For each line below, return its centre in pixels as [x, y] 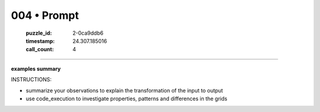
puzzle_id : [39, 33]
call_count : [40, 50]
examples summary [36, 68]
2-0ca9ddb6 [88, 33]
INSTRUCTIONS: [31, 80]
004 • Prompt [45, 15]
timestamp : [40, 41]
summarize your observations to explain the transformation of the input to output [124, 90]
